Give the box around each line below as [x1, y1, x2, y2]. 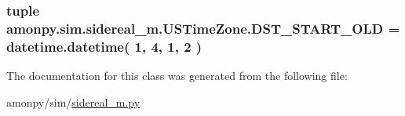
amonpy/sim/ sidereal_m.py [6, 93, 140, 110]
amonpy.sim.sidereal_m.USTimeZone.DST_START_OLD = [6, 18, 400, 38]
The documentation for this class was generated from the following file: [6, 67, 348, 84]
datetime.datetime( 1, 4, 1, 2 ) [6, 36, 202, 56]
